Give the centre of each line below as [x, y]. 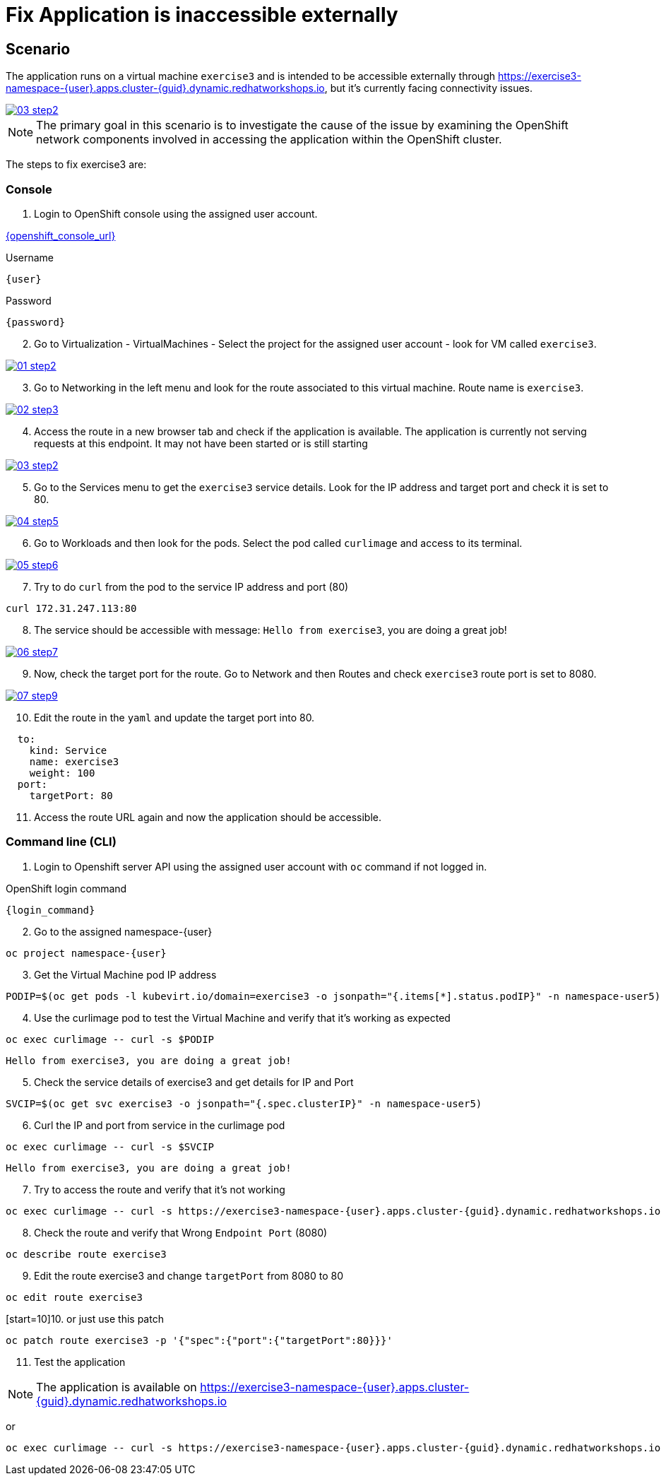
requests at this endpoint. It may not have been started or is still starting [201, 443]
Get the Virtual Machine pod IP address [125, 974]
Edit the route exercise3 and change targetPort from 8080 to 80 [189, 1275]
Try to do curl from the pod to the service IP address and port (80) [191, 586]
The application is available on [117, 1387]
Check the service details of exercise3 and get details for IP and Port [194, 1082]
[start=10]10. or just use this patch [85, 1318]
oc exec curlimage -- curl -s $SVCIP [110, 1146]
